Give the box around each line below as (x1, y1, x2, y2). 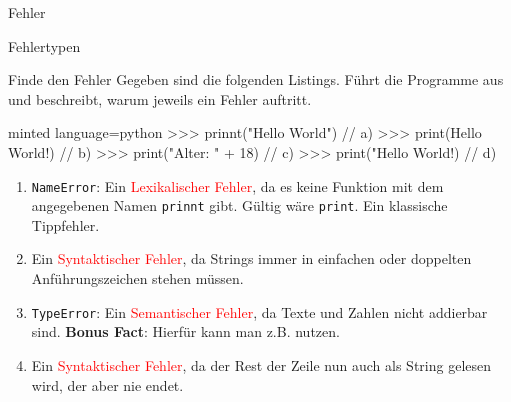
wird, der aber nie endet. (31, 374, 184, 395)
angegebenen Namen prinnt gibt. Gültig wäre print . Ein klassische (31, 195, 448, 216)
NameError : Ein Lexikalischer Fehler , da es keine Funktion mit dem (31, 175, 444, 196)
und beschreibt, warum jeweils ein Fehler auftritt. (8, 88, 312, 109)
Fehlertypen (8, 35, 81, 56)
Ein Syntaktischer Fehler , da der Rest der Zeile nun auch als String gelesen (31, 354, 492, 375)
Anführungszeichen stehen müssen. (31, 268, 244, 289)
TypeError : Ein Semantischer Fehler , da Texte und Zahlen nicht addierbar (31, 301, 488, 322)
